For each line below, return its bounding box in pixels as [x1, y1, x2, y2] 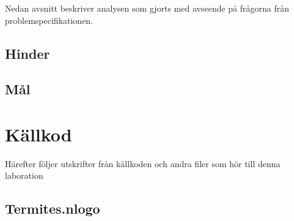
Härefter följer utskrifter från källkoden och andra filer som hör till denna [5, 157, 281, 170]
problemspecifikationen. [5, 13, 94, 26]
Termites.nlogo [5, 199, 100, 218]
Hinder [5, 43, 50, 62]
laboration [5, 169, 43, 182]
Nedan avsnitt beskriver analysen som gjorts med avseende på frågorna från [5, 2, 290, 14]
